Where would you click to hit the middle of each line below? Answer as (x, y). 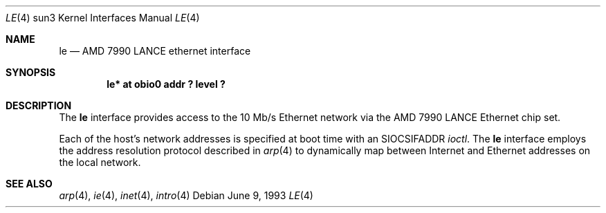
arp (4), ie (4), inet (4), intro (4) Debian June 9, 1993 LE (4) (186, 195)
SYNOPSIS (31, 72)
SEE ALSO (29, 184)
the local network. (100, 162)
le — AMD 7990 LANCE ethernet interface (155, 51)
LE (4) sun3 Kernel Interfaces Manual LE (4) (103, 18)
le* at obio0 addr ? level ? (166, 84)
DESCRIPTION (39, 105)
